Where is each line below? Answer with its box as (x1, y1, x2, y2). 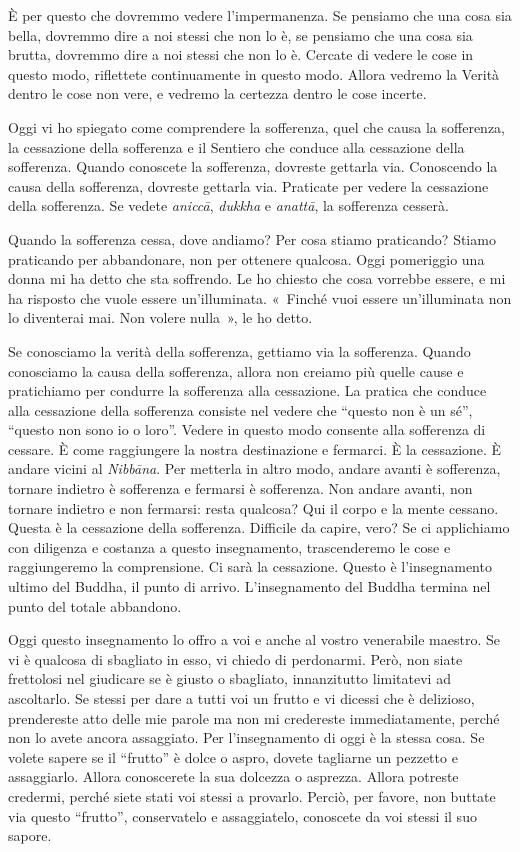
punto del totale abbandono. (8, 595, 182, 616)
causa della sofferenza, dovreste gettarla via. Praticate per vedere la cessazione (8, 175, 489, 196)
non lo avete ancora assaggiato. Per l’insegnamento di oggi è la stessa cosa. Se (8, 727, 485, 748)
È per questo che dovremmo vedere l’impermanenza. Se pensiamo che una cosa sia (8, 5, 512, 25)
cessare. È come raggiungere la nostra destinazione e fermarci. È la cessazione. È (8, 438, 502, 459)
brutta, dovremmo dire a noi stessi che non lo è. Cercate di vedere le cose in (8, 44, 474, 65)
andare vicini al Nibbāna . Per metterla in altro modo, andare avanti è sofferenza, (8, 458, 501, 479)
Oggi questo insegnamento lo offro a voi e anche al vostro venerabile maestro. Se (8, 629, 500, 650)
